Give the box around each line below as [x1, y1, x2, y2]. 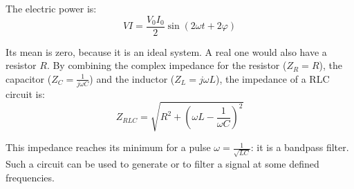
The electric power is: [6, 1, 97, 15]
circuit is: [6, 87, 45, 101]
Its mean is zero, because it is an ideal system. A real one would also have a [6, 44, 327, 59]
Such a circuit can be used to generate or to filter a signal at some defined [6, 157, 319, 170]
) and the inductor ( [89, 71, 175, 86]
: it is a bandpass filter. [250, 140, 349, 155]
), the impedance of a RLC [216, 71, 330, 86]
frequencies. [6, 170, 55, 184]
